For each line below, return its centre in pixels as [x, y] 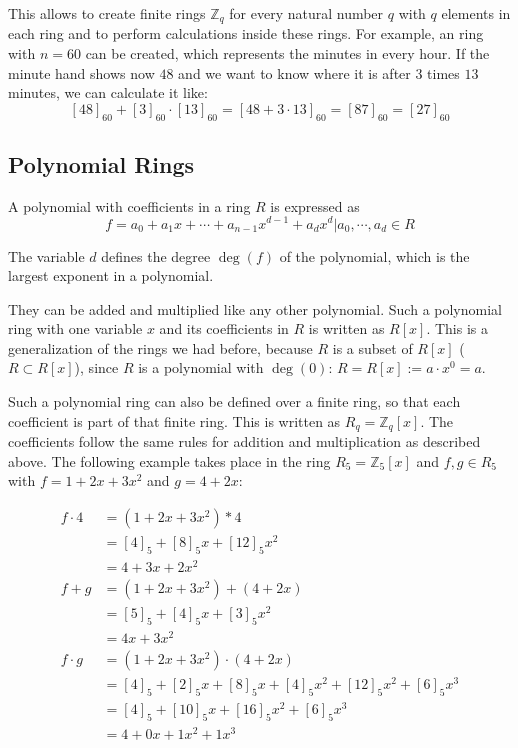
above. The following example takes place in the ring [169, 460]
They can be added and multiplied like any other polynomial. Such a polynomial [255, 308]
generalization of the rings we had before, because [160, 347]
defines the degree [156, 255]
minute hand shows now [81, 72]
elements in [476, 13]
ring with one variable [75, 328]
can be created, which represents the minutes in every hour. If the [287, 53]
